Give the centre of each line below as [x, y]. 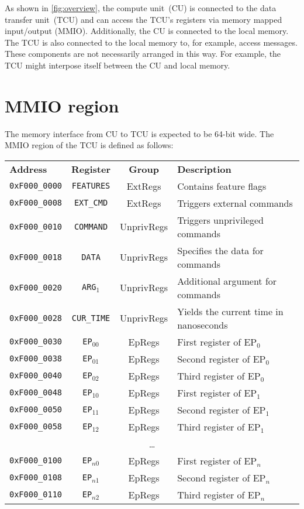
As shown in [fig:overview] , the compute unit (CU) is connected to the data [141, 8]
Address [28, 169]
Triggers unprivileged [220, 220]
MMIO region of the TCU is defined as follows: [89, 145]
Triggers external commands [235, 203]
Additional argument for [227, 281]
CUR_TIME [91, 318]
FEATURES [91, 186]
